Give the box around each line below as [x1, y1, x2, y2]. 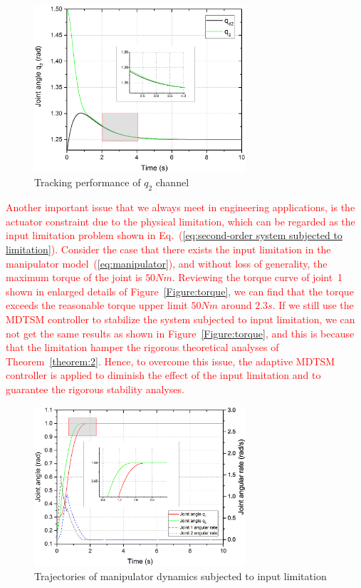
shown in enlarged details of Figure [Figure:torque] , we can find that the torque [6, 283, 354, 298]
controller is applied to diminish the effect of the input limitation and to [6, 367, 321, 382]
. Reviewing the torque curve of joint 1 [172, 270, 343, 285]
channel [155, 175, 189, 190]
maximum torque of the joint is [6, 270, 142, 285]
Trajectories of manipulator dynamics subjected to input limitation [34, 568, 327, 583]
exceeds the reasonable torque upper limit [6, 298, 188, 313]
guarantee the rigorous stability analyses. [6, 382, 184, 396]
